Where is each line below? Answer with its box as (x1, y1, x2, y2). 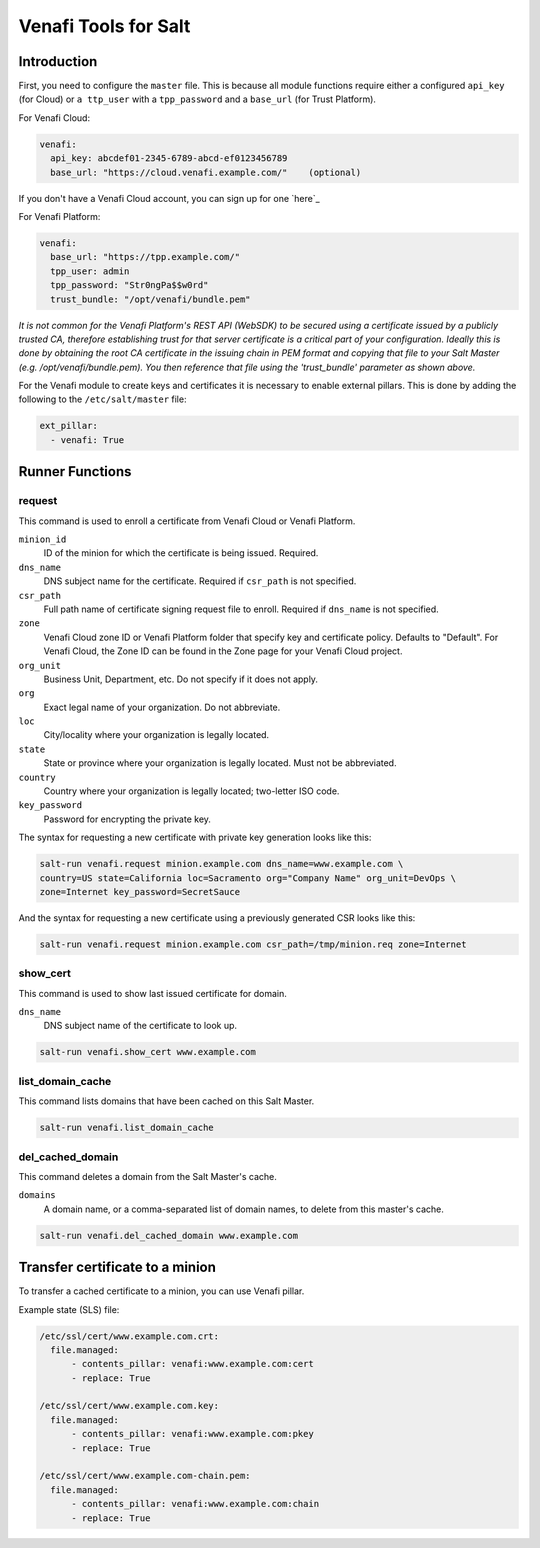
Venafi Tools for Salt (18, 15, 191, 37)
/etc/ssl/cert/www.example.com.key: (39, 1400, 220, 1412)
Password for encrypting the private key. (43, 813, 212, 825)
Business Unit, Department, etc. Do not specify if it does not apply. (43, 673, 319, 685)
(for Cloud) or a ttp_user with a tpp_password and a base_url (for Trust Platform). (18, 93, 377, 105)
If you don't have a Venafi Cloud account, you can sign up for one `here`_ (18, 192, 320, 204)
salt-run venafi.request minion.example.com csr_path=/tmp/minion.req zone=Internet (39, 938, 467, 950)
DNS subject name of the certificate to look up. (43, 1020, 238, 1032)
